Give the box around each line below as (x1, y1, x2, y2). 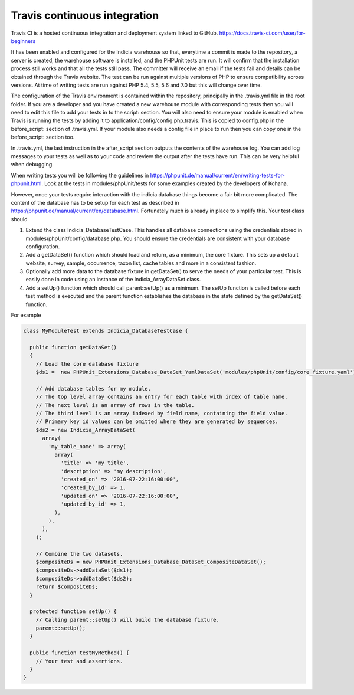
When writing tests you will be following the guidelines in (11, 172, 149, 179)
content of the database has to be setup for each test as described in (11, 199, 179, 206)
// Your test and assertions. (35, 658, 123, 664)
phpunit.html (11, 180, 42, 187)
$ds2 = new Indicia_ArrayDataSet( (35, 427, 136, 433)
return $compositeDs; (35, 583, 99, 590)
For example (11, 312, 41, 319)
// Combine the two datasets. (35, 550, 123, 557)
